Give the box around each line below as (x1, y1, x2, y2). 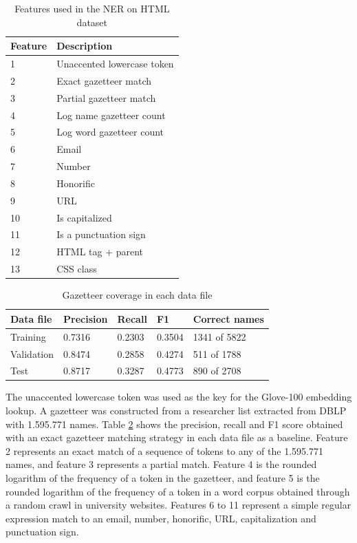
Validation (10, 346, 54, 361)
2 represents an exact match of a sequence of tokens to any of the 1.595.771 (6, 443, 323, 458)
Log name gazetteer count (56, 107, 166, 122)
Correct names (193, 311, 264, 326)
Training (10, 329, 46, 343)
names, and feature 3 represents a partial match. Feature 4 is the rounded (6, 457, 317, 471)
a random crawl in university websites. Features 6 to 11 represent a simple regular (6, 498, 351, 512)
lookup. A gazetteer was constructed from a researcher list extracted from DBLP (6, 403, 347, 418)
